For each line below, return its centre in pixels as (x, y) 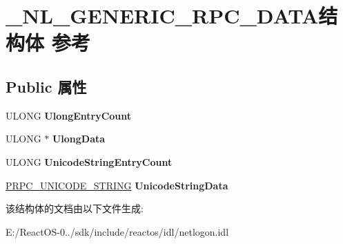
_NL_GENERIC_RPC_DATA (162, 16)
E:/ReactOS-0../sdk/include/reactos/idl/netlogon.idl (117, 231)
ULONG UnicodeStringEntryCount (89, 161)
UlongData (79, 139)
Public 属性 (46, 86)
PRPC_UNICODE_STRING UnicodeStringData (117, 185)
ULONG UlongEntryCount (69, 115)
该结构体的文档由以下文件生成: (75, 208)
